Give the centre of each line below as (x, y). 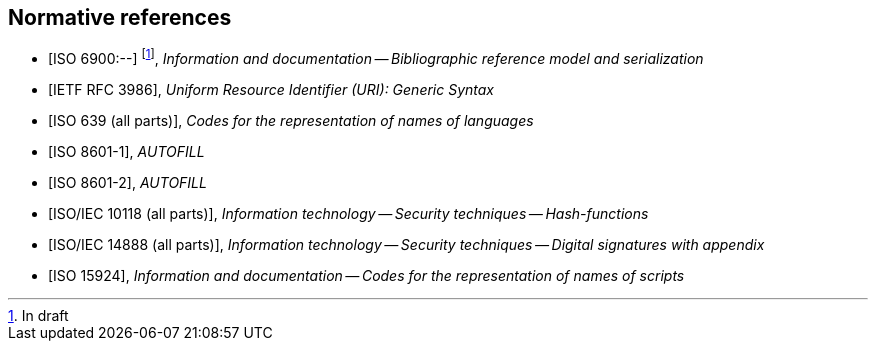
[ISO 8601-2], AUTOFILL (127, 183)
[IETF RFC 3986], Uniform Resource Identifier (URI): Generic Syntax (271, 90)
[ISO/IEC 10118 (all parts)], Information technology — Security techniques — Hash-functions (348, 214)
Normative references (120, 17)
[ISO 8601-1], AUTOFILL (126, 152)
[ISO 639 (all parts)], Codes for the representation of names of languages (291, 121)
